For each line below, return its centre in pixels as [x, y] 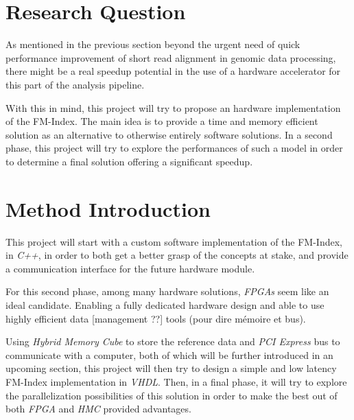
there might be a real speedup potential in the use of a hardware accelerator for [173, 71]
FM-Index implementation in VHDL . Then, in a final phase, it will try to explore [176, 381]
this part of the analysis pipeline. [75, 84]
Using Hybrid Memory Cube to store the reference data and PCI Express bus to [173, 341]
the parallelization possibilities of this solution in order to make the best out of [172, 395]
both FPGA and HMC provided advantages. [98, 409]
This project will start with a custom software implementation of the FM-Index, [174, 241]
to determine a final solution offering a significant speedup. [129, 161]
